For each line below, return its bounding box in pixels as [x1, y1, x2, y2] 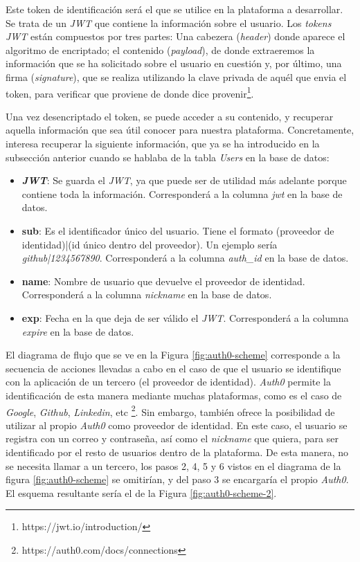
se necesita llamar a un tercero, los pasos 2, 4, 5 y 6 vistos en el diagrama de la [6, 458, 341, 473]
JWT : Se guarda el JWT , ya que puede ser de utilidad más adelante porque [21, 173, 347, 188]
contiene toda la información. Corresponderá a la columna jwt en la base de [21, 186, 343, 201]
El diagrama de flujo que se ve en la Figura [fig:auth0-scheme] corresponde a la [6, 347, 341, 362]
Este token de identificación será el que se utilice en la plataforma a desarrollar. [6, 2, 343, 16]
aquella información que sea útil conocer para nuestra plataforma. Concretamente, [6, 123, 354, 137]
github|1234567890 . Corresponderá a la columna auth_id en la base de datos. [21, 251, 349, 265]
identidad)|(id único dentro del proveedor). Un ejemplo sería [21, 237, 278, 251]
